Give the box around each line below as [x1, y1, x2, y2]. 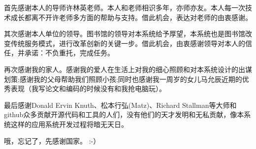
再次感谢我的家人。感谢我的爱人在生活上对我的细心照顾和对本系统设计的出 [4, 64, 245, 74]
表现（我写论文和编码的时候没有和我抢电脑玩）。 [10, 83, 166, 94]
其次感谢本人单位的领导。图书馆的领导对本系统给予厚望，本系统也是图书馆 [4, 28, 245, 39]
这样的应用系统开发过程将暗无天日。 [10, 119, 128, 129]
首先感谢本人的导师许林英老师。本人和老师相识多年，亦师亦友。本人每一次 [4, 2, 245, 12]
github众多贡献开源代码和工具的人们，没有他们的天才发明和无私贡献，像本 [4, 109, 244, 120]
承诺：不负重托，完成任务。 [24, 48, 114, 58]
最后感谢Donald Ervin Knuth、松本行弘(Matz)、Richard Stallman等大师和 [4, 99, 237, 110]
